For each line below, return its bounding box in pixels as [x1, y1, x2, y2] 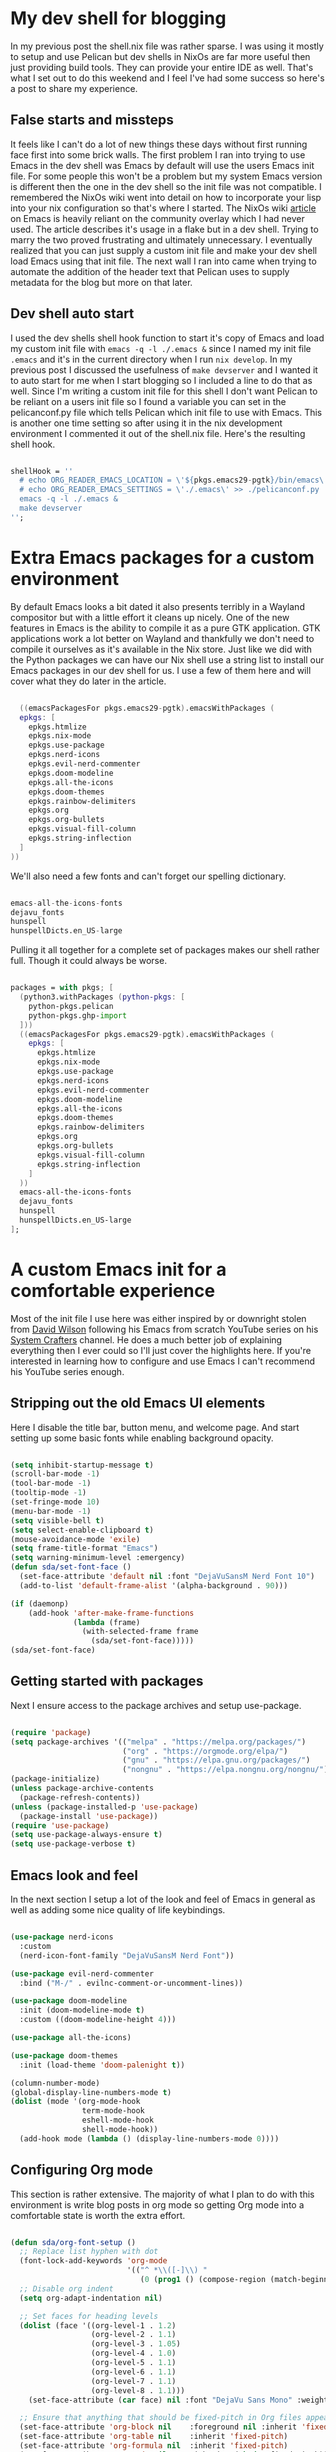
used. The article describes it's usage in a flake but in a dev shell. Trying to [10, 223, 319, 235]
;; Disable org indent [19, 2283, 114, 2294]
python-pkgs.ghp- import [28, 1010, 128, 1021]
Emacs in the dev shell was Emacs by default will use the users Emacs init [10, 159, 315, 171]
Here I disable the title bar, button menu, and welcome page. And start [10, 1421, 300, 1433]
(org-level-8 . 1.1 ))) [90, 2385, 186, 2396]
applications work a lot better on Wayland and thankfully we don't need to [10, 632, 315, 644]
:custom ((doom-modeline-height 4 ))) [19, 2015, 177, 2025]
